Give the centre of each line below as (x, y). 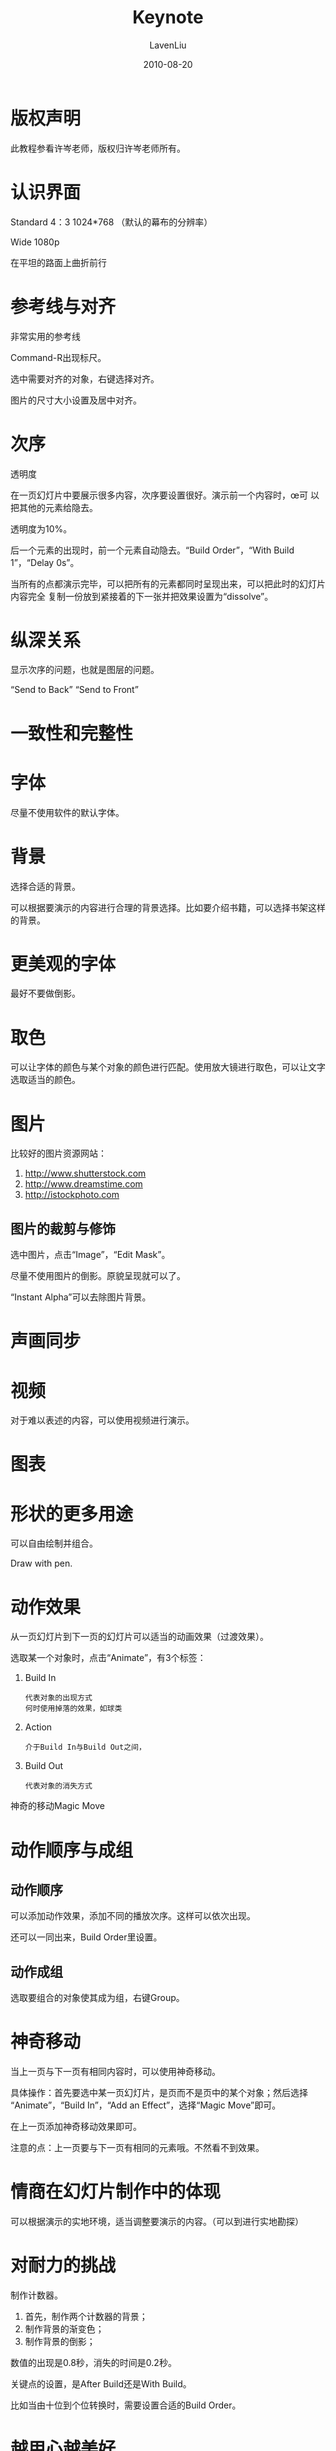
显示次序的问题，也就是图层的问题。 (85, 670)
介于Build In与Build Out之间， (85, 1747)
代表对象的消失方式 (58, 1786)
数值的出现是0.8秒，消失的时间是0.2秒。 (93, 2362)
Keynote (168, 17)
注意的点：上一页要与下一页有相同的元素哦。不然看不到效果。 (137, 2148)
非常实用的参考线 (45, 336)
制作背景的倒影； (60, 2341)
